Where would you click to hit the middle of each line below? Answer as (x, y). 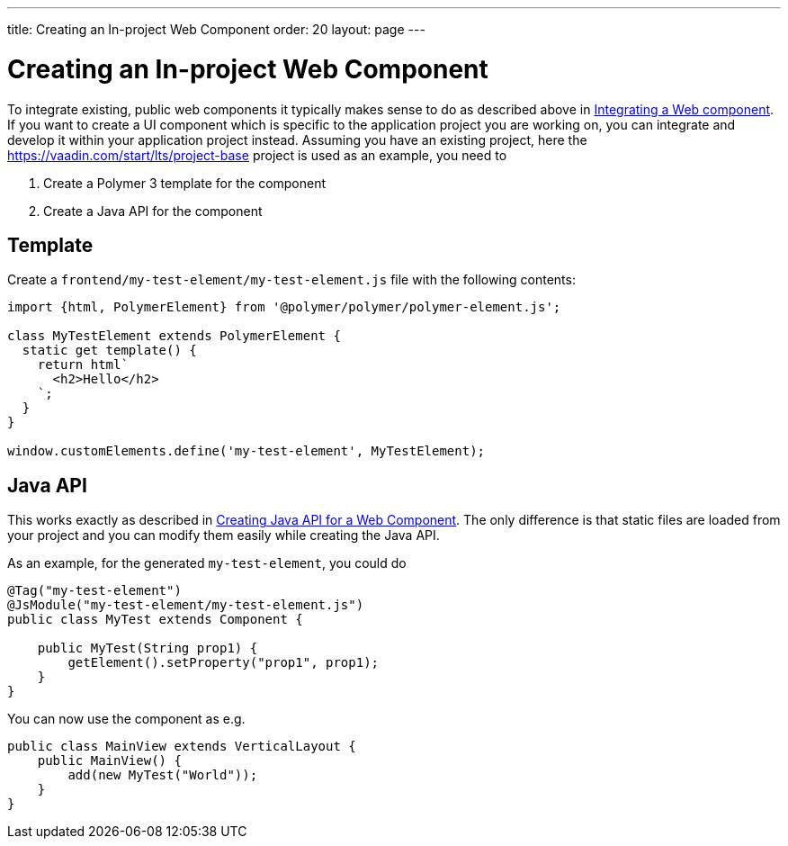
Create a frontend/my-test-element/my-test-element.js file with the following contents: (291, 280)
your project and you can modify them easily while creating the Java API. (224, 535)
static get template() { (109, 351)
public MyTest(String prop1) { (148, 648)
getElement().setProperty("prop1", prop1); (224, 663)
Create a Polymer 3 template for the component (185, 183)
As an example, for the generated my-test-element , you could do (207, 563)
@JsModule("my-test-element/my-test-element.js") (186, 605)
